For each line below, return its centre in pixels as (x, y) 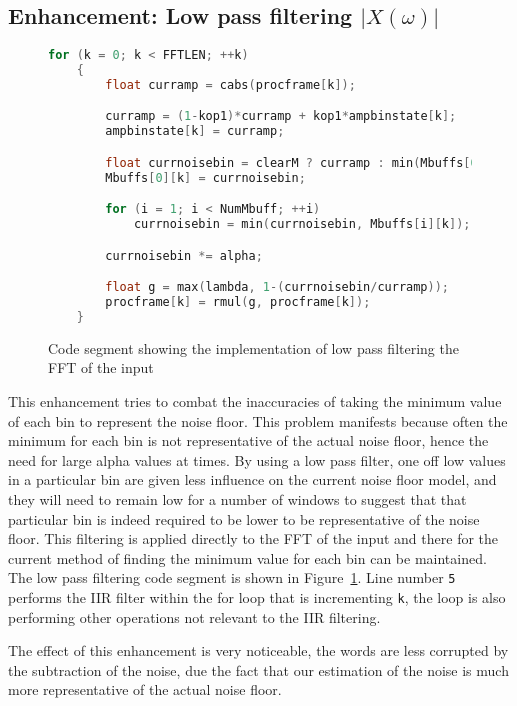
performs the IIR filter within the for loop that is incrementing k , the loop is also (257, 597)
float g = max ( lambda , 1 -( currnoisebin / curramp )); (277, 287)
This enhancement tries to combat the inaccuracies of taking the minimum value (255, 401)
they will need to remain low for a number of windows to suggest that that (237, 499)
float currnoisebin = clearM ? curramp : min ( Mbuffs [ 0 (291, 162)
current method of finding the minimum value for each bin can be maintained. (247, 557)
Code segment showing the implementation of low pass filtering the (253, 347)
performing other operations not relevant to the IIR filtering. (194, 616)
